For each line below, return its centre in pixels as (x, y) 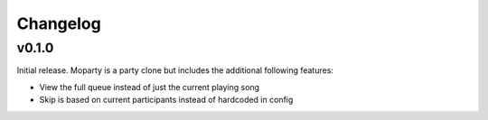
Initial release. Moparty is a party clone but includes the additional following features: (175, 70)
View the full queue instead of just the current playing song (150, 87)
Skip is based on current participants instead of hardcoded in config (166, 100)
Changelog (59, 23)
